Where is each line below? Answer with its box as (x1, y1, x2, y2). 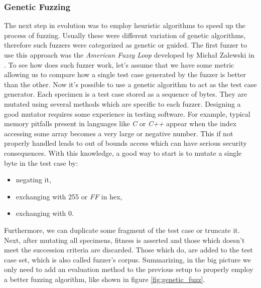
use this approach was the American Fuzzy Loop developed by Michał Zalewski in (4, 50, 254, 60)
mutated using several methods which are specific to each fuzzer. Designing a (4, 98, 241, 109)
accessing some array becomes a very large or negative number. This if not (4, 128, 233, 138)
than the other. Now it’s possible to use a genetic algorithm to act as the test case (4, 79, 257, 89)
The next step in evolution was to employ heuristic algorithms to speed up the (4, 20, 245, 31)
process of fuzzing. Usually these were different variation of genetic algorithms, (4, 30, 246, 40)
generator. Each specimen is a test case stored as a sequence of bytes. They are (4, 89, 247, 99)
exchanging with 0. (16, 208, 74, 218)
